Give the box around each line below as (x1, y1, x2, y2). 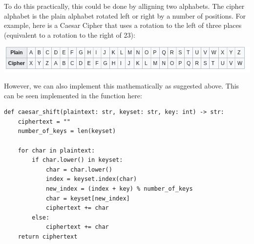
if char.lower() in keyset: (32, 156, 123, 164)
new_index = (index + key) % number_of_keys (45, 185, 193, 192)
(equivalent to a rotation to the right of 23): (4, 29, 135, 40)
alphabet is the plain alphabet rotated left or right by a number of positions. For (4, 10, 246, 21)
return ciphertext (18, 233, 78, 240)
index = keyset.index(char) (45, 176, 137, 183)
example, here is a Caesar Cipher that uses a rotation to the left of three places (4, 20, 242, 30)
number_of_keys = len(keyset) (18, 128, 116, 135)
